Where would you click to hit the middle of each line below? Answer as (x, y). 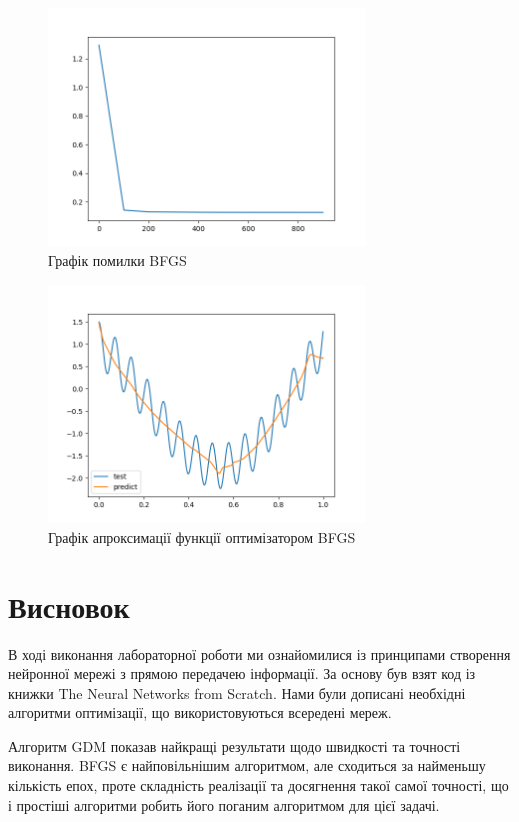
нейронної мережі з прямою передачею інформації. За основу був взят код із (242, 673)
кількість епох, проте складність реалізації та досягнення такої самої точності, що (258, 785)
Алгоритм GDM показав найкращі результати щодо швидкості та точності (234, 745)
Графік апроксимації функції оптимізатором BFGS (202, 536)
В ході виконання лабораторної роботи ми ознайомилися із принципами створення (259, 653)
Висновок (69, 605)
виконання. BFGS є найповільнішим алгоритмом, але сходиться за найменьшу (247, 765)
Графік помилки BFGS (117, 260)
